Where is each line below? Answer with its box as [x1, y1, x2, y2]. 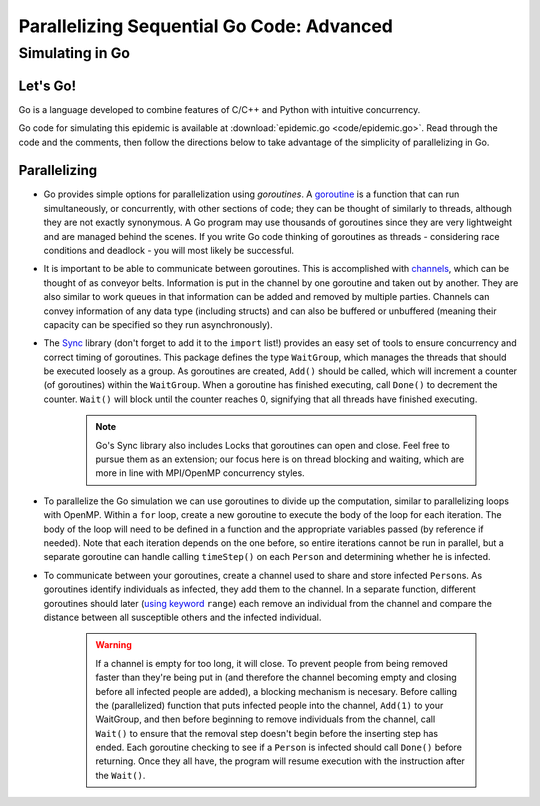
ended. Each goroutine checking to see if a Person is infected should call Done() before [95, 741, 462, 754]
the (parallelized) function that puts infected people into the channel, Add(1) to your [95, 699, 444, 711]
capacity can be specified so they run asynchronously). [43, 318, 274, 330]
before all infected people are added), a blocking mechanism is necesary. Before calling [95, 685, 458, 697]
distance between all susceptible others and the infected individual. [43, 611, 322, 623]
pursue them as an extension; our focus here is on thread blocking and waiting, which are [95, 453, 465, 465]
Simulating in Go [18, 44, 130, 62]
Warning [95, 639, 132, 651]
